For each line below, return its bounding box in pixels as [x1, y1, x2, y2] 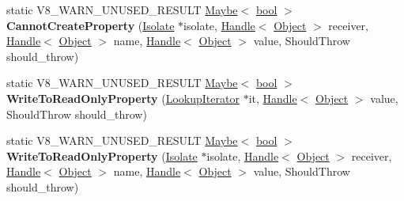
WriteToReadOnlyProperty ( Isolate [6, 147, 198, 164]
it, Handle [248, 89, 297, 106]
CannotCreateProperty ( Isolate [6, 17, 175, 33]
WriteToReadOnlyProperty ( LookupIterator [6, 89, 240, 106]
